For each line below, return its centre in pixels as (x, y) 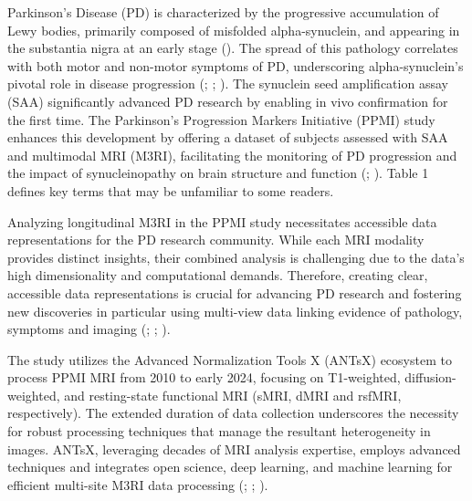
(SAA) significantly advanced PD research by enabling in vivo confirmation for (228, 101)
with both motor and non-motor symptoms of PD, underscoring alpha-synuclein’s (236, 65)
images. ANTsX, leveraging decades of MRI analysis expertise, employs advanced (234, 449)
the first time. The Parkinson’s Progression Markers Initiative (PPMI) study (221, 119)
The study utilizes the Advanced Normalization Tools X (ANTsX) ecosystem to (230, 359)
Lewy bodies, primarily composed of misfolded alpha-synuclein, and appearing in (234, 30)
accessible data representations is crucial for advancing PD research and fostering (235, 292)
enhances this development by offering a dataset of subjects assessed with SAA (228, 137)
